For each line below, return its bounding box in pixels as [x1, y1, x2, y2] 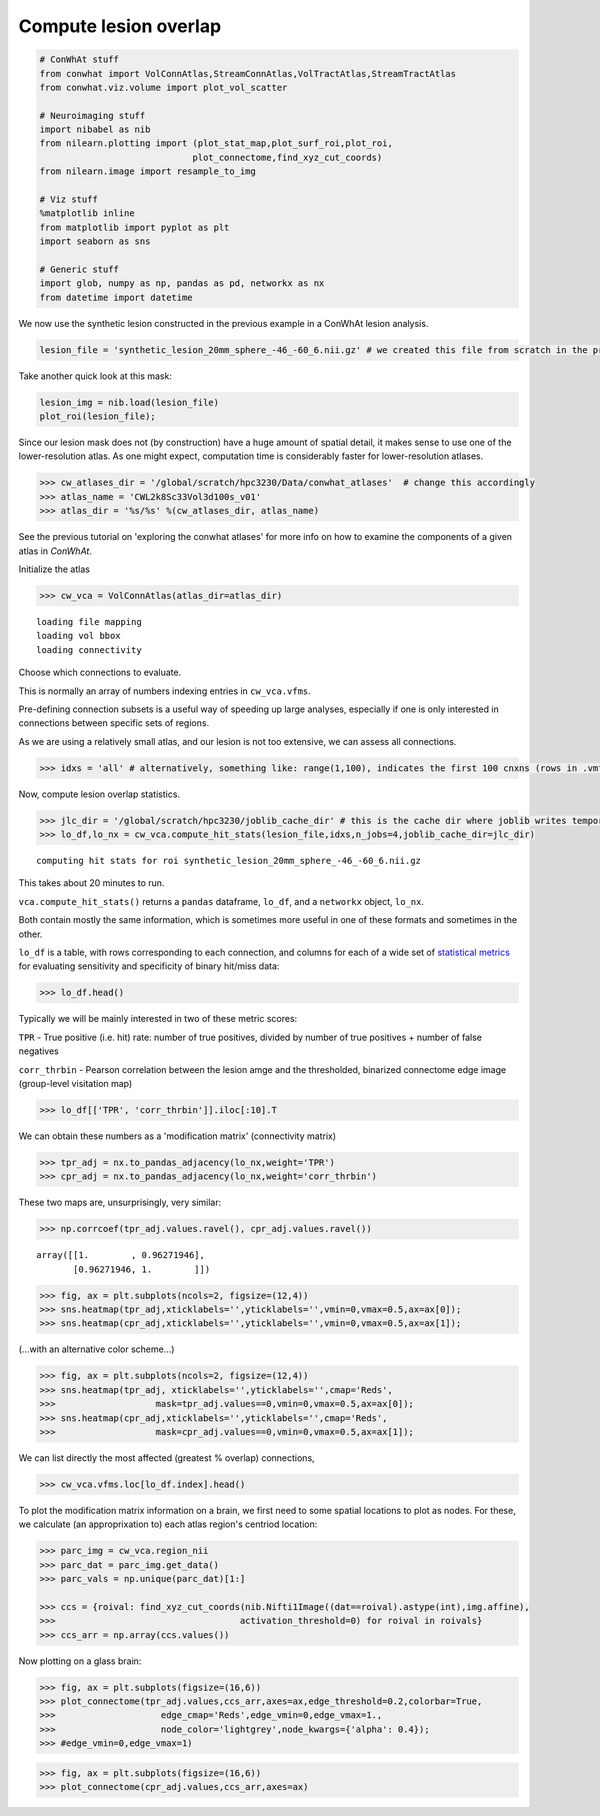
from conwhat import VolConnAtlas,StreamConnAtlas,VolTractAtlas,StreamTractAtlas [39, 68, 457, 79]
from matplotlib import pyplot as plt [39, 221, 230, 233]
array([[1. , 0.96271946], [36, 1250, 205, 1261]
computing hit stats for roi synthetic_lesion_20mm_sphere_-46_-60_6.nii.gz [36, 855, 422, 867]
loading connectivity [36, 644, 142, 655]
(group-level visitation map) [18, 1077, 133, 1089]
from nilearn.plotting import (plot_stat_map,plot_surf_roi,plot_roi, [39, 138, 394, 149]
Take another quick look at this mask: [18, 370, 172, 382]
